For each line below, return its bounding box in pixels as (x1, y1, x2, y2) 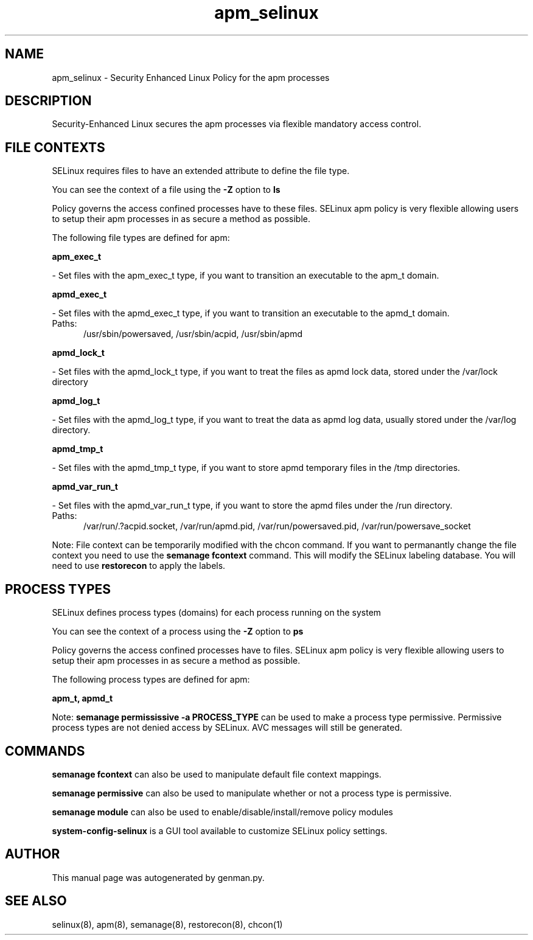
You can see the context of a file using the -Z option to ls (52, 184, 280, 195)
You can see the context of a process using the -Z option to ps (52, 626, 304, 637)
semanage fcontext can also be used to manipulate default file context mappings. (52, 768, 381, 779)
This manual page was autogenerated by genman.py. (52, 872, 265, 883)
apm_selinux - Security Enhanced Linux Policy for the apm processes (52, 72, 330, 83)
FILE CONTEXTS (5, 139, 105, 155)
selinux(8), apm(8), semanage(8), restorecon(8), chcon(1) (52, 919, 283, 930)
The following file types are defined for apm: (52, 232, 230, 243)
